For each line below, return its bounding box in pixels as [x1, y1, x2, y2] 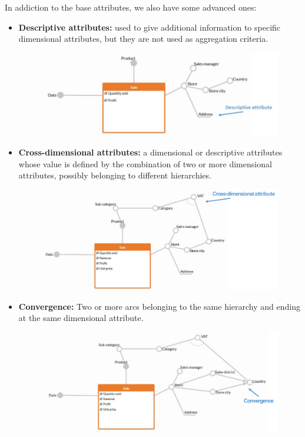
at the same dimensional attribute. [18, 312, 144, 324]
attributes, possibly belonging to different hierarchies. [18, 169, 211, 181]
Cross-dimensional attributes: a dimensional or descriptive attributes [18, 146, 283, 158]
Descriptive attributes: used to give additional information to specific [18, 21, 281, 33]
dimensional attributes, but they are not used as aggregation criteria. [18, 32, 268, 45]
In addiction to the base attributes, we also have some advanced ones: [5, 1, 257, 13]
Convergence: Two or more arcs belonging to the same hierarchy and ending [18, 300, 300, 312]
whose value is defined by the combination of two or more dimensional [18, 157, 272, 170]
